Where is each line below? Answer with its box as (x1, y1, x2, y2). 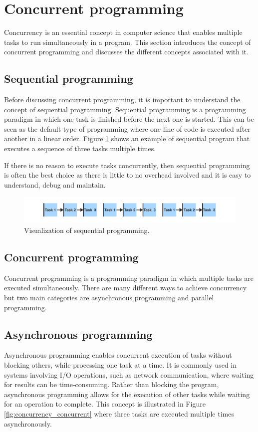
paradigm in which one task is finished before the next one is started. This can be (4, 114, 254, 124)
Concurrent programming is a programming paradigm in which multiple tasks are (4, 272, 254, 283)
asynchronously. (4, 418, 52, 429)
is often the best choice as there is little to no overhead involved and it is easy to (4, 170, 251, 180)
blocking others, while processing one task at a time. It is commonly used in (4, 360, 237, 370)
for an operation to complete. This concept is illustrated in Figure (4, 399, 206, 409)
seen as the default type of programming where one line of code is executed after (4, 123, 251, 134)
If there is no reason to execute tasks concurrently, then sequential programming (4, 160, 250, 170)
